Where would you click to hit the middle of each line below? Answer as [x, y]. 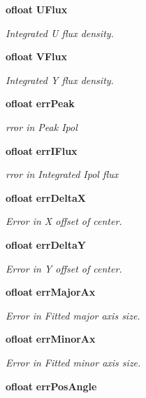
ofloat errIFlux [42, 150]
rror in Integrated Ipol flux [62, 174]
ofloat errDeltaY [46, 244]
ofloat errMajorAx [51, 292]
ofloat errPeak [40, 103]
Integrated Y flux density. [60, 80]
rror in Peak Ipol [42, 126]
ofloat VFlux [37, 56]
